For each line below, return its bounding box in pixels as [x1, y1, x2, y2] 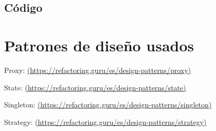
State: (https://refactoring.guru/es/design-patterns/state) [4, 82, 186, 92]
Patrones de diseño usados [4, 34, 194, 55]
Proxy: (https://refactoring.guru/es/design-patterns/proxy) [4, 64, 191, 75]
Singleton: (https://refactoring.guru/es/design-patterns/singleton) [4, 99, 212, 110]
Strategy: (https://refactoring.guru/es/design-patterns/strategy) [4, 116, 207, 127]
